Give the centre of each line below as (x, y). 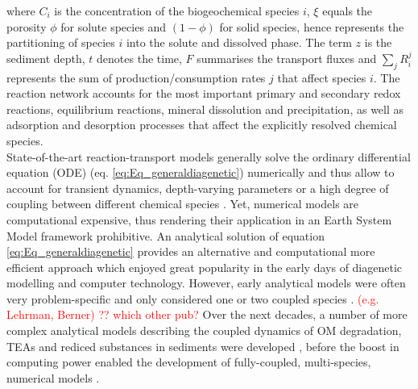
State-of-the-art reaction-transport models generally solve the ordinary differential (209, 156)
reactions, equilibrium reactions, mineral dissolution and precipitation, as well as (205, 109)
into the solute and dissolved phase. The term (239, 42)
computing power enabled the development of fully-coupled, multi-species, (189, 362)
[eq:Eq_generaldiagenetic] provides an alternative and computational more (191, 251)
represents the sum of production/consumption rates (136, 77)
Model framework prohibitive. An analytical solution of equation (166, 235)
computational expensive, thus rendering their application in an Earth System (199, 219)
